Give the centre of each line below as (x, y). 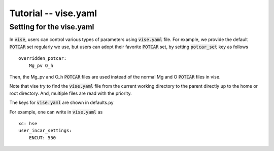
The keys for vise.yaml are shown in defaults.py (61, 103)
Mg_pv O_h (41, 65)
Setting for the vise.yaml (52, 27)
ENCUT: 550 (42, 138)
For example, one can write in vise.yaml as (56, 112)
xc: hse (28, 123)
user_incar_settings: (45, 131)
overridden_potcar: (43, 59)
